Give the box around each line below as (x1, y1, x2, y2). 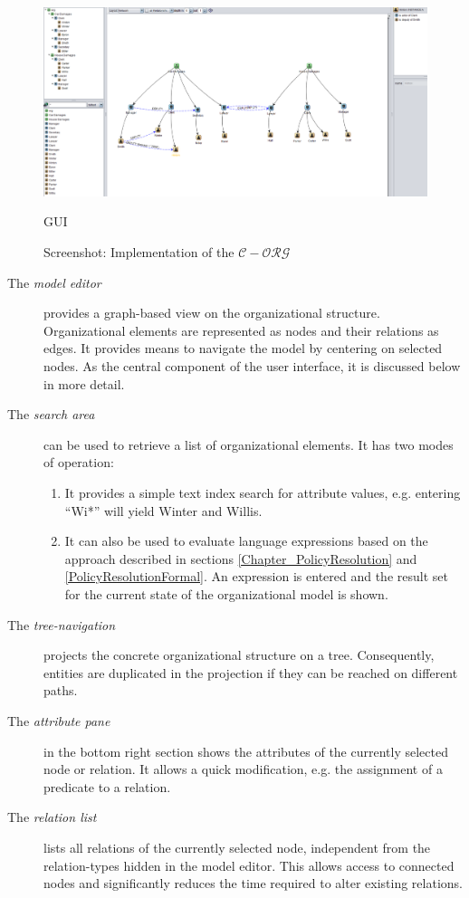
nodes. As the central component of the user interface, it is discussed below (43, 357, 461, 376)
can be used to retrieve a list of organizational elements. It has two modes (43, 435, 454, 454)
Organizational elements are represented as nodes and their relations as (43, 320, 439, 339)
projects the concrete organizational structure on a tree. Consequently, (43, 645, 435, 664)
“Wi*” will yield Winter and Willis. (64, 501, 263, 520)
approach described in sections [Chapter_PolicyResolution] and (64, 549, 417, 568)
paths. (43, 681, 78, 700)
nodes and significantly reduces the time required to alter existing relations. (43, 874, 463, 893)
